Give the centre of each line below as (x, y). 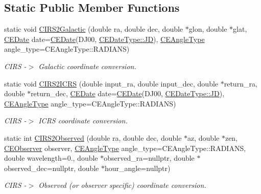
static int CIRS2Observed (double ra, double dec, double (93, 137)
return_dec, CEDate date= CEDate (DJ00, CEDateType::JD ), (128, 93)
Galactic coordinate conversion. (87, 66)
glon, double (208, 29)
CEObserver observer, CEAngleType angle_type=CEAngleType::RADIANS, (125, 148)
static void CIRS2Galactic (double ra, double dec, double (94, 29)
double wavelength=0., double (51, 158)
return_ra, (241, 83)
